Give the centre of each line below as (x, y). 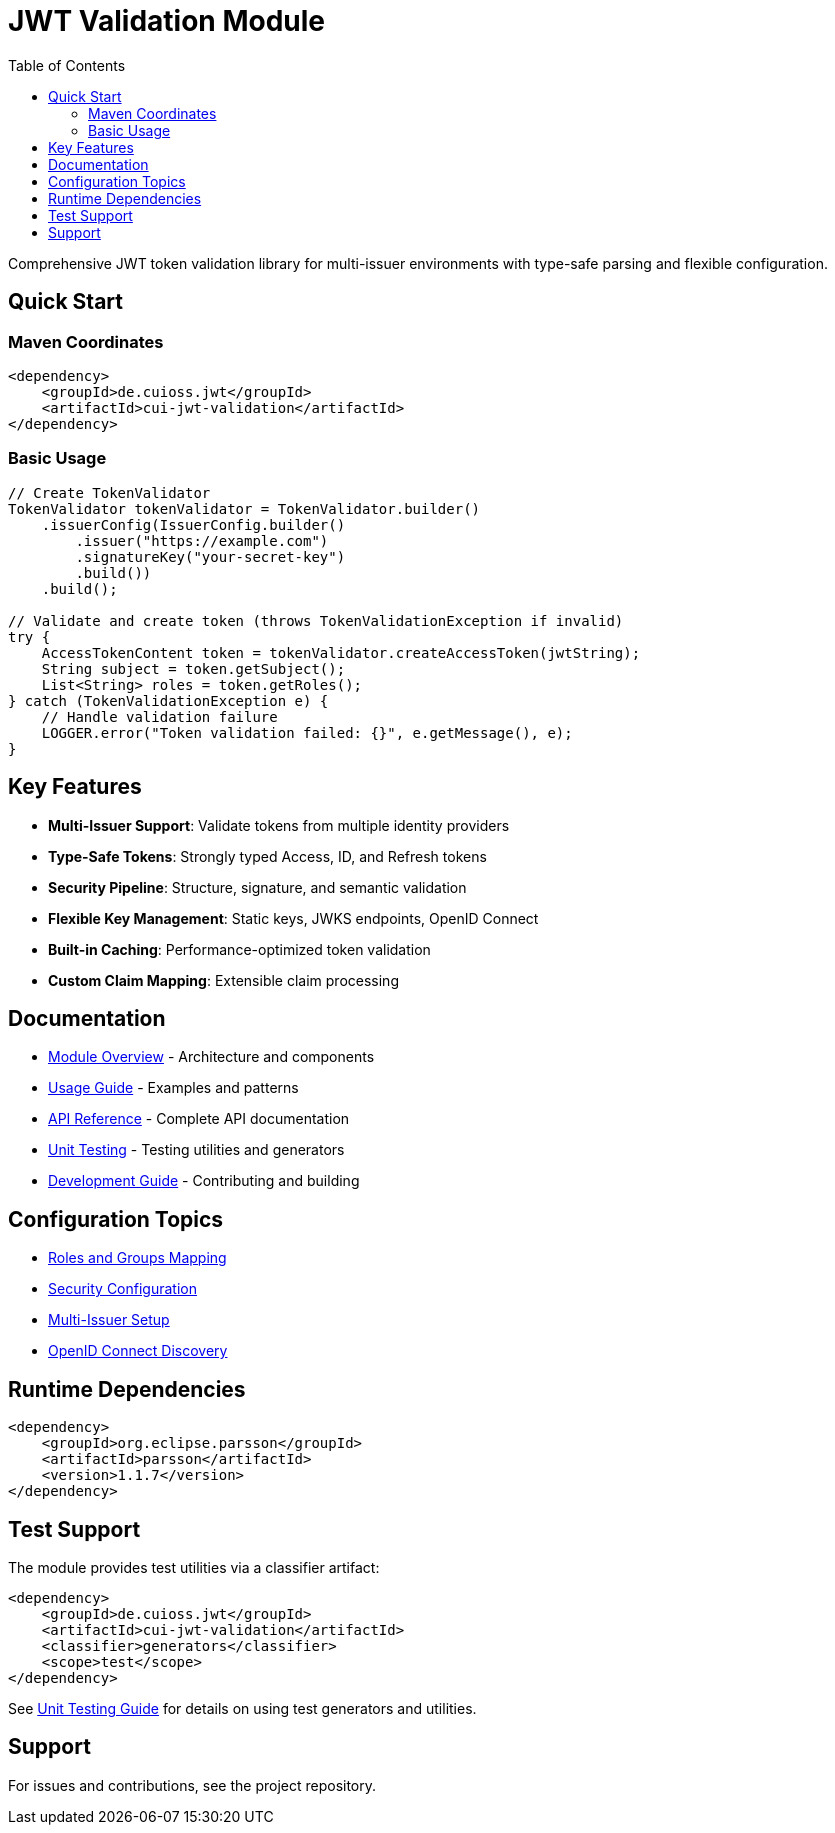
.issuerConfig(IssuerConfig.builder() (193, 524)
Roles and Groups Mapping (137, 1258)
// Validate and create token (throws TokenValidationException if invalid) (316, 620)
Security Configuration (122, 1289)
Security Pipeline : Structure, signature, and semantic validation (257, 887)
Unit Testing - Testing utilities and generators (196, 1150)
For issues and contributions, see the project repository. (192, 1785)
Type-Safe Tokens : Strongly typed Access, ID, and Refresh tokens (267, 856)
